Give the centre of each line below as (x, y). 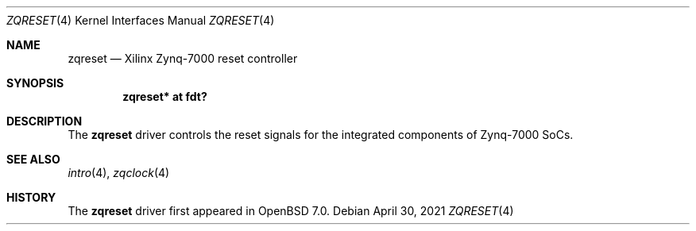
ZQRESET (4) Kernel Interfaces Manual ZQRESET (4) (141, 20)
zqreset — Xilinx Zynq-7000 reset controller (183, 58)
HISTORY (31, 197)
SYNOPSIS (35, 83)
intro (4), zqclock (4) (119, 173)
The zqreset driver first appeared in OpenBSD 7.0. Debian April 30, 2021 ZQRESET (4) (291, 211)
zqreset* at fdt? (165, 96)
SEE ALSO (33, 159)
